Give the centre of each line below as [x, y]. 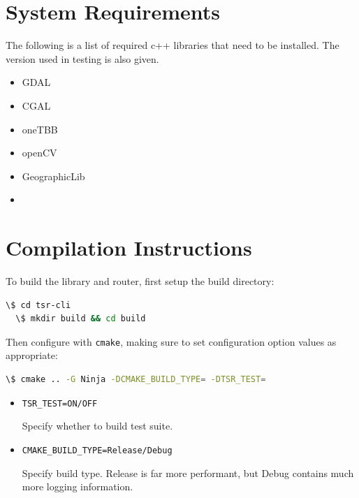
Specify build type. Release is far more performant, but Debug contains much [188, 473]
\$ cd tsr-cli [38, 305]
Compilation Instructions [129, 248]
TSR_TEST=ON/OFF [60, 403]
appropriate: [32, 355]
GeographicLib [53, 176]
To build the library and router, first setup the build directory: [140, 281]
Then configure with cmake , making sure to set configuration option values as [171, 341]
